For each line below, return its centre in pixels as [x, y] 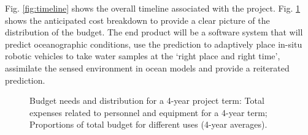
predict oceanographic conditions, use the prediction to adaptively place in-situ [154, 44]
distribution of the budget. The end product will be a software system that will [154, 32]
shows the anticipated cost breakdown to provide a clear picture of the [137, 20]
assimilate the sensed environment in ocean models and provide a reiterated [147, 67]
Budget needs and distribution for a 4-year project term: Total [147, 100]
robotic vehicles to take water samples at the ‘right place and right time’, [143, 56]
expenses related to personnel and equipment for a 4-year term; [148, 112]
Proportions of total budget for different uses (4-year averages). [148, 124]
